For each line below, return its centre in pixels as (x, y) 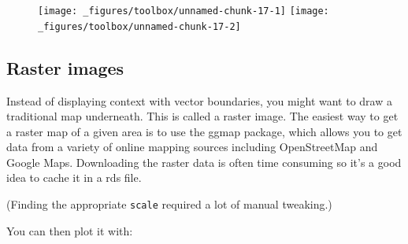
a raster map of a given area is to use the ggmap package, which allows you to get (204, 131)
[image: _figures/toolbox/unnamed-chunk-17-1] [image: (184, 11)
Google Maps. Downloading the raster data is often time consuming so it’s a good (204, 162)
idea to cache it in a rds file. (74, 177)
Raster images (65, 67)
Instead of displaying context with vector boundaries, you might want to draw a (199, 100)
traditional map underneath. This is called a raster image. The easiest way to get (202, 116)
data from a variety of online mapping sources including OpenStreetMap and (192, 147)
